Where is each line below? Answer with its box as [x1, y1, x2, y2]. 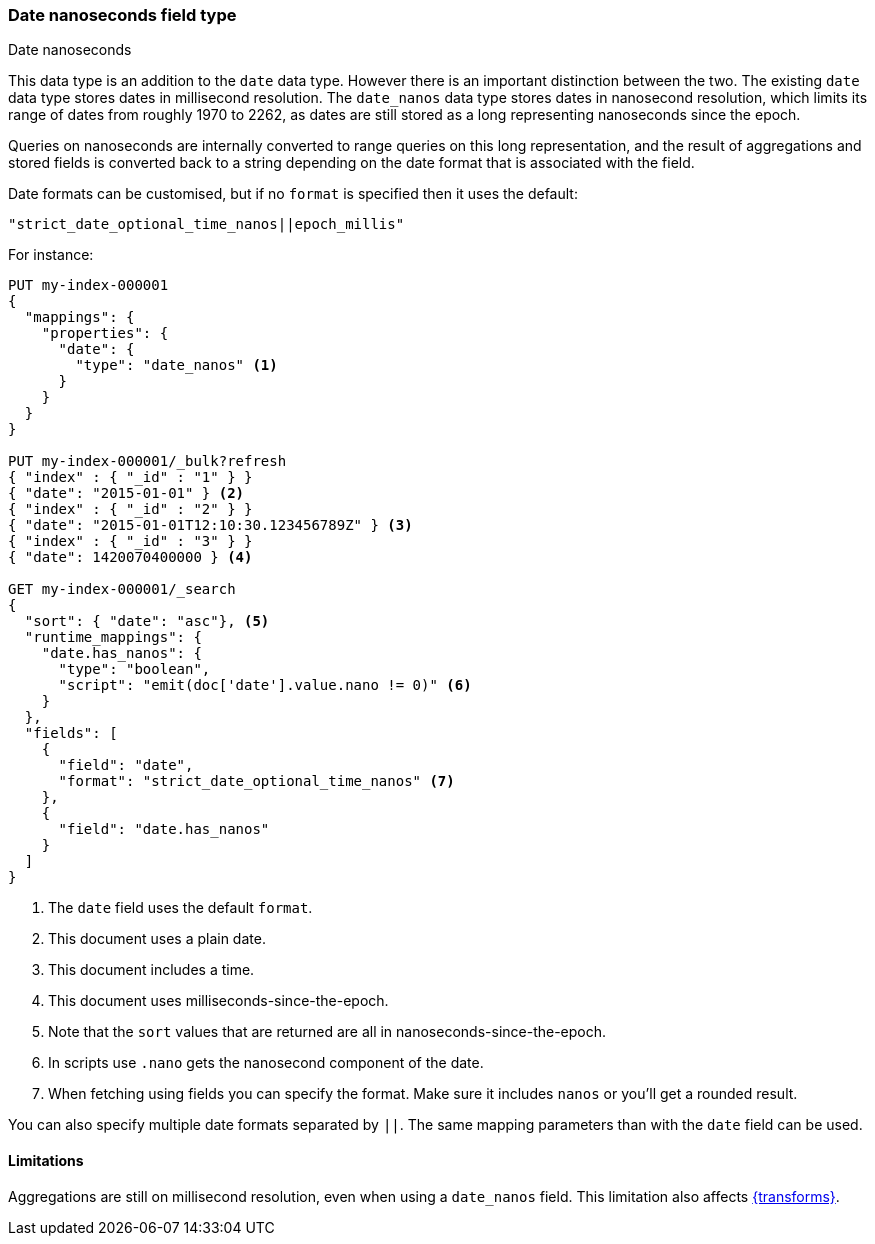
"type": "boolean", [58, 661, 211, 678]
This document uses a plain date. [48, 930, 266, 948]
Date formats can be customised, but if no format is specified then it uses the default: [8, 185, 578, 203]
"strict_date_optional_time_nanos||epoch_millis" [8, 216, 405, 233]
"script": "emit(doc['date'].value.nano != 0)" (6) [58, 677, 472, 694]
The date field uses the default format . [48, 899, 313, 917]
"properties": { [41, 325, 169, 342]
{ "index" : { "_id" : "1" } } [8, 469, 253, 486]
